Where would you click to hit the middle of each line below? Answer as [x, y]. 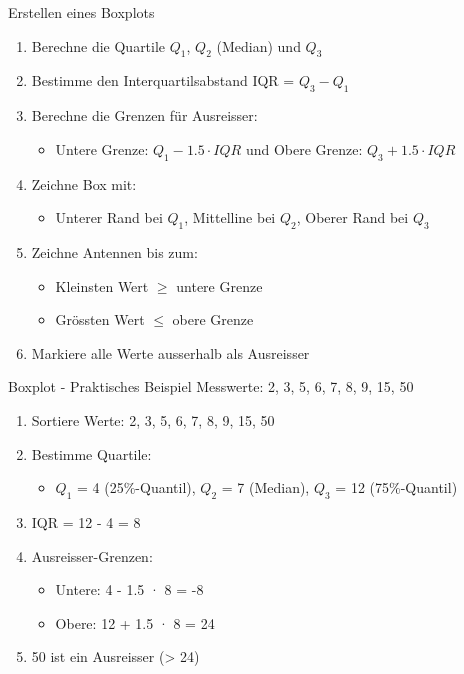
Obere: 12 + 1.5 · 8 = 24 [135, 622]
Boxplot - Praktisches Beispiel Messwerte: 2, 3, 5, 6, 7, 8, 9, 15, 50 [211, 386]
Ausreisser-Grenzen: [92, 555]
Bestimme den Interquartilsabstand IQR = [163, 80]
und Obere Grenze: [304, 148]
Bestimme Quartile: [91, 453]
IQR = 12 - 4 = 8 [86, 521]
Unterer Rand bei [109, 217]
